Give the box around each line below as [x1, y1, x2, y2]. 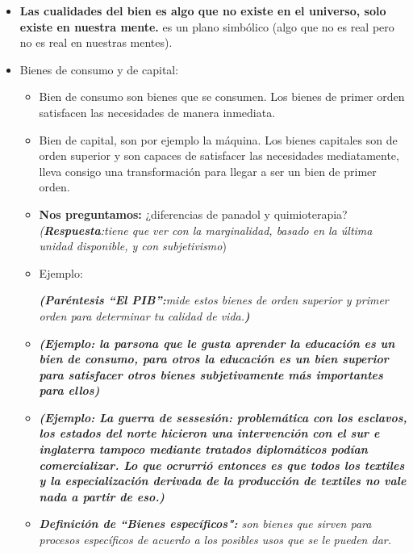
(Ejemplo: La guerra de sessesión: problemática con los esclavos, [39, 408, 407, 425]
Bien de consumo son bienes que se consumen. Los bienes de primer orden [39, 88, 405, 105]
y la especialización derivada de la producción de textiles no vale [39, 472, 407, 489]
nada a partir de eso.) [39, 488, 165, 505]
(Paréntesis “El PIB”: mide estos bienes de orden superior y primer [39, 291, 389, 308]
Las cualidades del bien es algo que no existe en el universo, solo [19, 2, 386, 19]
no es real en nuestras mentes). [19, 34, 173, 51]
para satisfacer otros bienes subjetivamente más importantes [39, 366, 383, 383]
